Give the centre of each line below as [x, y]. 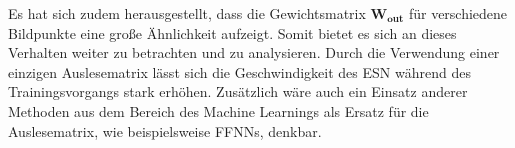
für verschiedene [458, 13]
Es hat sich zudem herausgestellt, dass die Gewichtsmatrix [187, 13]
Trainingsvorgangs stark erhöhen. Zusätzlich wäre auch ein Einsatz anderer [238, 91]
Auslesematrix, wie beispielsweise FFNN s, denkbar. [165, 130]
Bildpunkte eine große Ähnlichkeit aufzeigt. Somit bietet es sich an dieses [232, 32]
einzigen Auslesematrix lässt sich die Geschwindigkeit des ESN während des [239, 71]
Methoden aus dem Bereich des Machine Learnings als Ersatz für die [218, 110]
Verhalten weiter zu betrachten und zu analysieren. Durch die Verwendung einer [254, 52]
